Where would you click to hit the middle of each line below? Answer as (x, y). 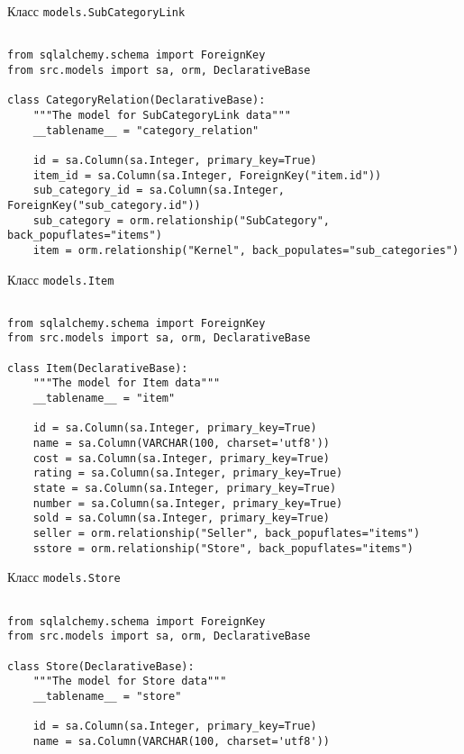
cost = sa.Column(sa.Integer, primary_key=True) (181, 458)
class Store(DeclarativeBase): (101, 666)
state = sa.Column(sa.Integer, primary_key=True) (185, 489)
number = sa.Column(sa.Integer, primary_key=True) (188, 503)
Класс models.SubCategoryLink (96, 11)
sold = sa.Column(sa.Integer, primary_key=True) (181, 518)
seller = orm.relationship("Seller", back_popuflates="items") (227, 533)
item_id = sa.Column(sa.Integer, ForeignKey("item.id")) (207, 175)
